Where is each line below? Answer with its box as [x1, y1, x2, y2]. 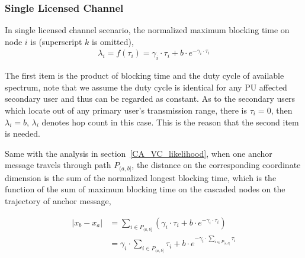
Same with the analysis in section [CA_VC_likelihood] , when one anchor [5, 147, 272, 159]
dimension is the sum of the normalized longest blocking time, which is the [5, 171, 277, 183]
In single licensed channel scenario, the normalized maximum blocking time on [5, 24, 290, 36]
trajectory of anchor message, [5, 195, 111, 207]
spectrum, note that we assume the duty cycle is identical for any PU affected [5, 80, 287, 93]
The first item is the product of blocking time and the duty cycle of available [5, 69, 284, 82]
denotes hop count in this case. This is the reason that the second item [41, 115, 299, 128]
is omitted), [92, 35, 134, 47]
